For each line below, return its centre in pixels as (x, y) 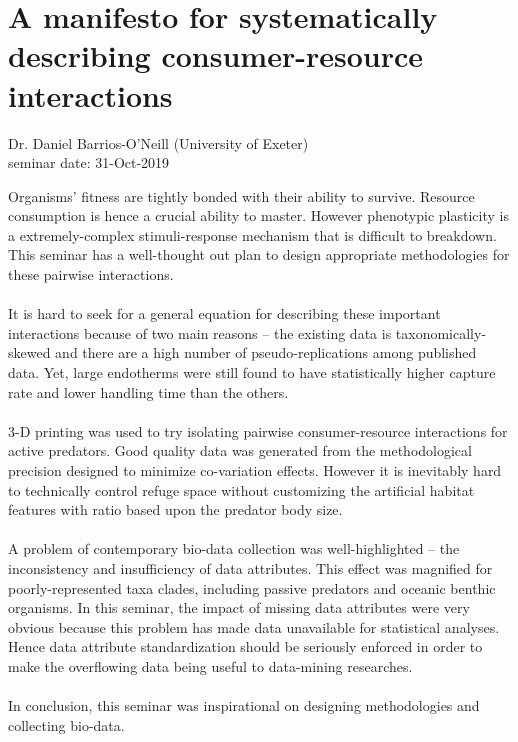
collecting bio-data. (66, 724)
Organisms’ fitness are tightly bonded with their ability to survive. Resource (241, 195)
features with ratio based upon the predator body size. (175, 509)
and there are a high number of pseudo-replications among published (266, 352)
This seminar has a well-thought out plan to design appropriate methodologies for (259, 254)
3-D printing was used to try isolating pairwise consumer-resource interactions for (258, 430)
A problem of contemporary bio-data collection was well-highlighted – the (234, 548)
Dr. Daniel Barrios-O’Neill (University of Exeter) (158, 142)
